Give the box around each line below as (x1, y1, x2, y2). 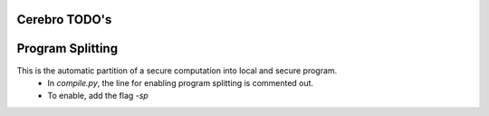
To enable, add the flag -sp (47, 91, 149, 101)
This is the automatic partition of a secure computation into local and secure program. (16, 64, 338, 76)
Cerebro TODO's (16, 12, 112, 27)
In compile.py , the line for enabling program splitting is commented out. (47, 77, 314, 88)
